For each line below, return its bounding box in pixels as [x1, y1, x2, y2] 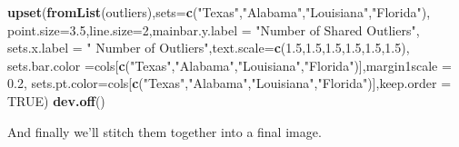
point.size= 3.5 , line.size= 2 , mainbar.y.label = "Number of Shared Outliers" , [7, 20, 420, 39]
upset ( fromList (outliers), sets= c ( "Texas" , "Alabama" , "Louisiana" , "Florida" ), [7, 3, 431, 21]
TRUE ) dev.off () [7, 91, 105, 110]
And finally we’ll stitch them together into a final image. [7, 122, 322, 141]
